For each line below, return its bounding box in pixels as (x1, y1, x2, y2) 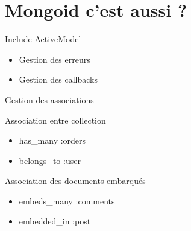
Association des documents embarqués (5, 174, 146, 187)
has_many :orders (19, 134, 86, 147)
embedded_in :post (19, 215, 91, 227)
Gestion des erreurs (19, 52, 90, 65)
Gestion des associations (5, 93, 94, 106)
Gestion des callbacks (19, 73, 98, 86)
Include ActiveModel (5, 33, 81, 45)
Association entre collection (5, 113, 106, 126)
